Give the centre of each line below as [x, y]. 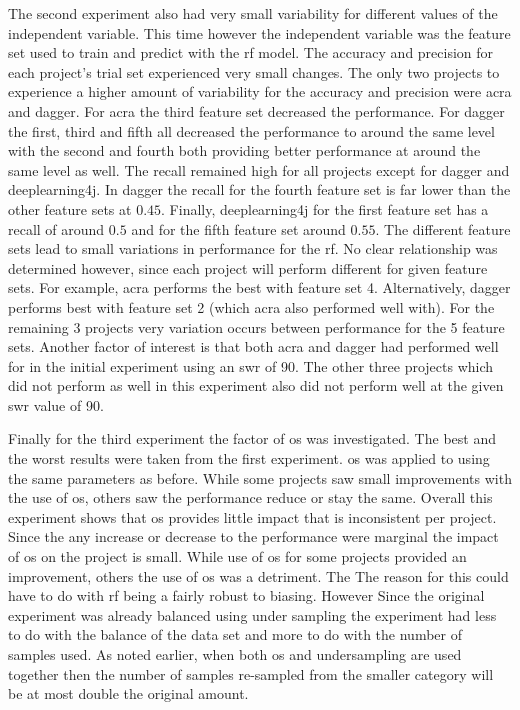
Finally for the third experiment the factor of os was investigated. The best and [252, 438]
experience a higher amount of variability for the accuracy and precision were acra [260, 91]
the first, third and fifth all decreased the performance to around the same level [251, 130]
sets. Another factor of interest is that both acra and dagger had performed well [253, 346]
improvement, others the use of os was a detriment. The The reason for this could [258, 575]
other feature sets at [70, 208]
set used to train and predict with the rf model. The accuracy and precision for [251, 52]
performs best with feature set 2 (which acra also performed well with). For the [251, 306]
